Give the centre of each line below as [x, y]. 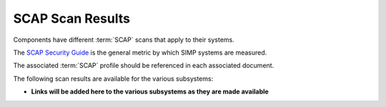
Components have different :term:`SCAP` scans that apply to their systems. [124, 40]
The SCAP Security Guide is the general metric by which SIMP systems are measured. [140, 52]
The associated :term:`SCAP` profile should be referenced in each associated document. [144, 66]
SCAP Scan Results [71, 18]
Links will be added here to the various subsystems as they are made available [150, 91]
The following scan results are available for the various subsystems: [113, 79]
